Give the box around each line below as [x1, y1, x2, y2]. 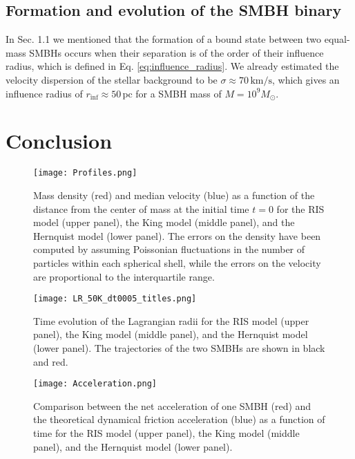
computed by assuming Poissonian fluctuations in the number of [33, 242, 305, 256]
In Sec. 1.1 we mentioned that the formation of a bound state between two [6, 32, 322, 46]
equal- [324, 32, 350, 46]
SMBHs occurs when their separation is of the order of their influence [29, 45, 324, 59]
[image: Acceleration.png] [33, 379, 157, 389]
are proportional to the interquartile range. [33, 269, 215, 283]
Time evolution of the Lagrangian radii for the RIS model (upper [33, 313, 309, 328]
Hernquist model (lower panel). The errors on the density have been [33, 228, 321, 243]
